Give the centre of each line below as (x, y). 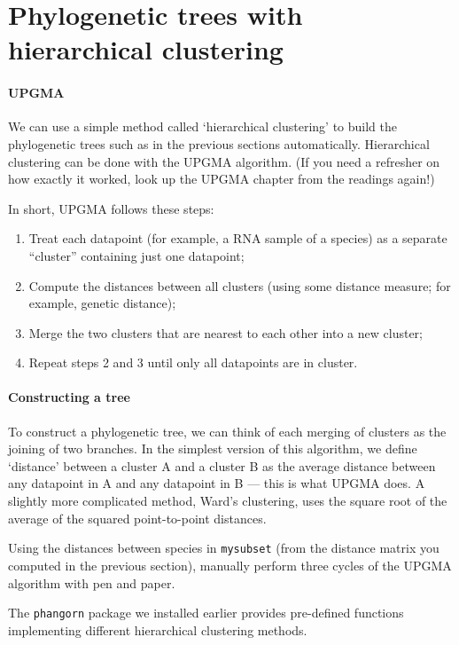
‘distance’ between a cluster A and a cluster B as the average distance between (222, 465)
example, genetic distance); (102, 303)
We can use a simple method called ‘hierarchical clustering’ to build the (203, 126)
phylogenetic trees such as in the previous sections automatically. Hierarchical (219, 143)
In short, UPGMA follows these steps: (111, 208)
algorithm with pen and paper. (92, 582)
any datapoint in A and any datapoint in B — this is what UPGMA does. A (217, 483)
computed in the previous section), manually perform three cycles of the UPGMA (230, 565)
